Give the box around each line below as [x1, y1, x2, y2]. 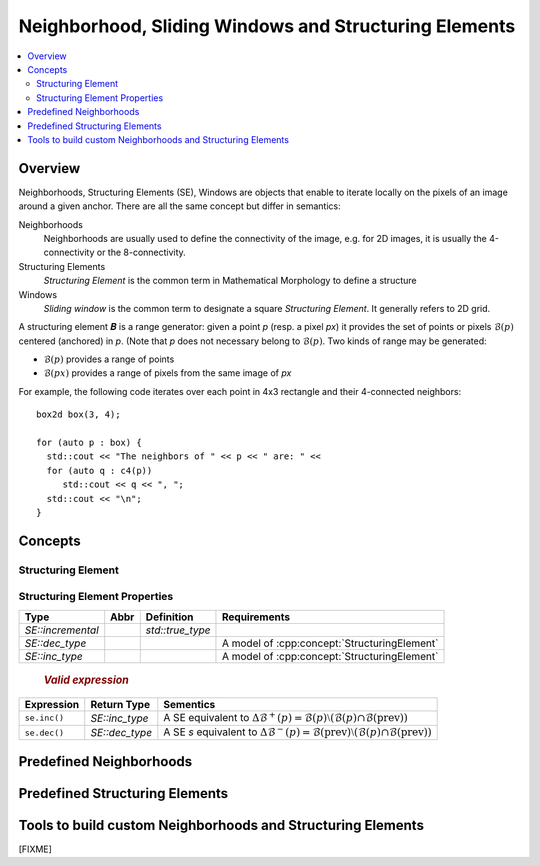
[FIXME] [18, 843, 52, 855]
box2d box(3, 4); [36, 409, 121, 420]
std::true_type [145, 623, 211, 637]
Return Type [90, 697, 150, 711]
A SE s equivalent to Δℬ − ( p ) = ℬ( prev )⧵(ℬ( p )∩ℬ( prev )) [163, 723, 432, 739]
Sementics [163, 697, 216, 711]
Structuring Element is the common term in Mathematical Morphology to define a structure [43, 275, 417, 287]
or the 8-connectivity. [96, 246, 187, 259]
